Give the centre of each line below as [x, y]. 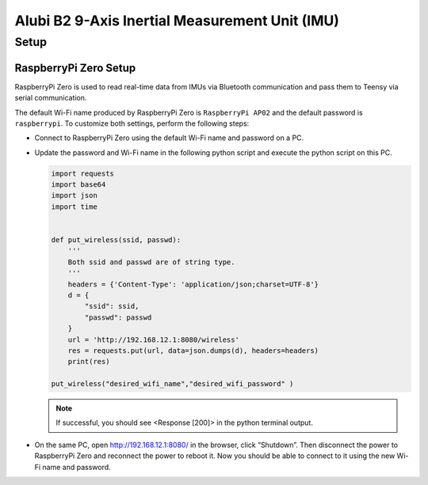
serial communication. [51, 98]
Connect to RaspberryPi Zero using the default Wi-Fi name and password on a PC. [169, 138]
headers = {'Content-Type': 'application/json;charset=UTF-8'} [193, 284]
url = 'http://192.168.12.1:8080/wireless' [153, 339]
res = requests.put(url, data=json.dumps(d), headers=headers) [193, 350]
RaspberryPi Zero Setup [75, 68]
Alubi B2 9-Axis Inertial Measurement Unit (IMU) [177, 21]
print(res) [89, 362]
